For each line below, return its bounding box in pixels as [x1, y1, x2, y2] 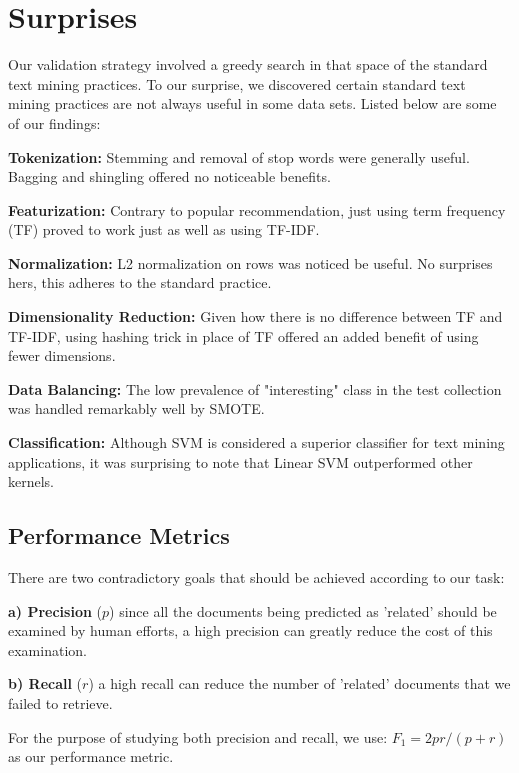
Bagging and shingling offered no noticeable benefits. [8, 166, 331, 187]
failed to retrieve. [8, 692, 113, 713]
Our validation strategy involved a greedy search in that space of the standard [8, 54, 488, 75]
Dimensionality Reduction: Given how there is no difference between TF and [8, 306, 503, 327]
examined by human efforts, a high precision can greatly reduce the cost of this [8, 620, 493, 641]
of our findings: [8, 112, 101, 133]
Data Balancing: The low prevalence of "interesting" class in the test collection [8, 378, 502, 399]
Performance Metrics [8, 520, 230, 551]
